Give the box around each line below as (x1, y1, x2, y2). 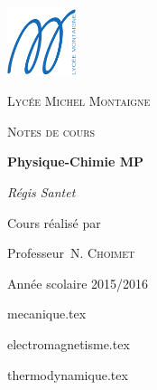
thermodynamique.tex (7, 365, 128, 384)
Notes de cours (7, 121, 96, 140)
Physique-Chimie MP (7, 152, 143, 171)
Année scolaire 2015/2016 (7, 273, 149, 292)
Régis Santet (7, 182, 76, 201)
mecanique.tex (7, 304, 87, 323)
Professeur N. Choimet (7, 243, 135, 262)
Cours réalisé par (7, 213, 101, 232)
